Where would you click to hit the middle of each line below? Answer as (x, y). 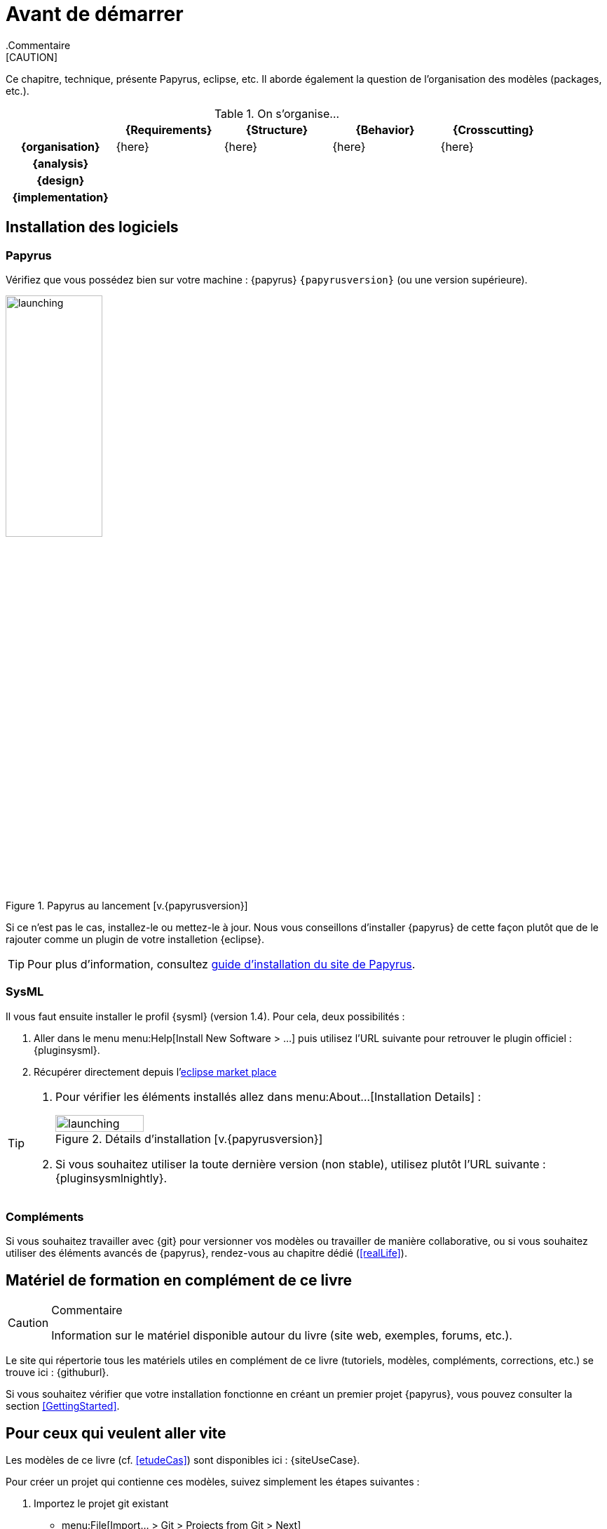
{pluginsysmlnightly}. (111, 1178)
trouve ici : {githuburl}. (57, 1373)
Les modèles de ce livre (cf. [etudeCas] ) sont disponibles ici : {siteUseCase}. (183, 1460)
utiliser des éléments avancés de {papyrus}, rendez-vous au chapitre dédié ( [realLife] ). (206, 1253)
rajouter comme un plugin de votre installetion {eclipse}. (135, 939)
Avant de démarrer (95, 14)
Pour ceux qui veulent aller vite (116, 1433)
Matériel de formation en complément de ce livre (179, 1280)
